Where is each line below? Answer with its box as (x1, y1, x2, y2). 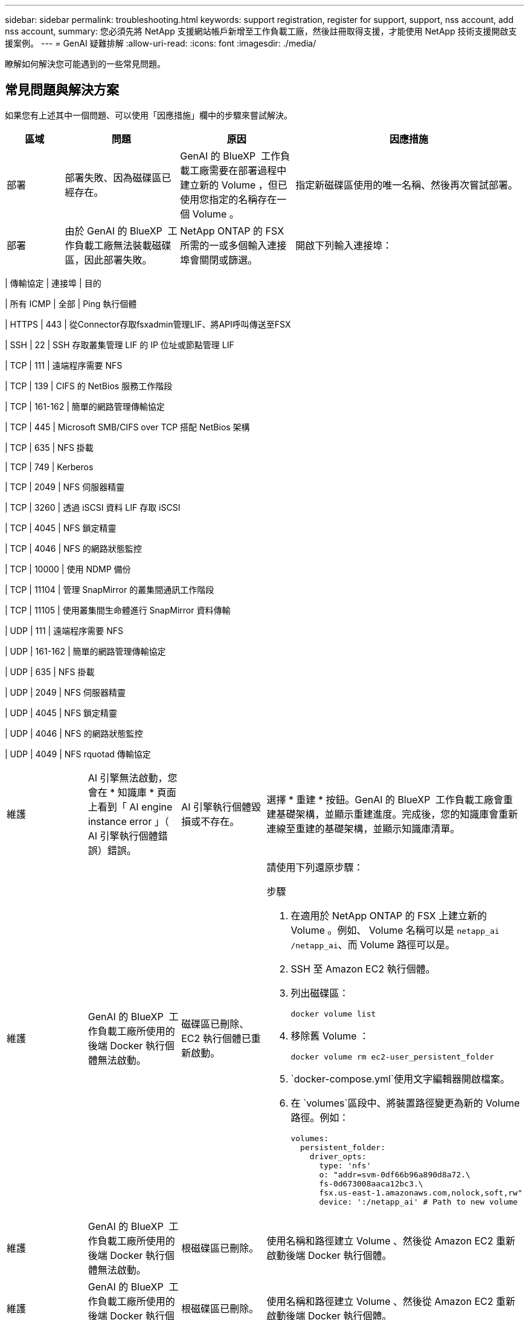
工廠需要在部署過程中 (190, 164, 287, 176)
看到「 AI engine (97, 800, 173, 813)
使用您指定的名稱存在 (180, 193, 277, 205)
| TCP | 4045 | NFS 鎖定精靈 (5, 522, 117, 533)
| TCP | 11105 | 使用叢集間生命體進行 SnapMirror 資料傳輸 (5, 604, 231, 615)
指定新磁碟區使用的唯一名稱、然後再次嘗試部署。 (295, 178, 518, 191)
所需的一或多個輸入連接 (180, 239, 287, 251)
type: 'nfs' (319, 1160, 371, 1170)
